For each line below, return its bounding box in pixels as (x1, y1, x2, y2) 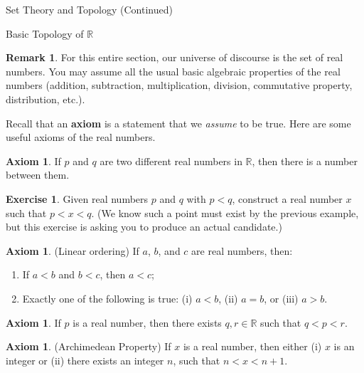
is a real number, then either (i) (183, 339, 322, 354)
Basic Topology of (6, 26, 84, 41)
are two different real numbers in (100, 153, 242, 168)
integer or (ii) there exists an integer (6, 352, 164, 367)
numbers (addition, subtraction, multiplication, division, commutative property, (6, 78, 353, 93)
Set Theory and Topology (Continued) (6, 2, 173, 16)
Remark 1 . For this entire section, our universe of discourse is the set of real (6, 50, 343, 65)
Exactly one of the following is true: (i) (22, 290, 193, 305)
